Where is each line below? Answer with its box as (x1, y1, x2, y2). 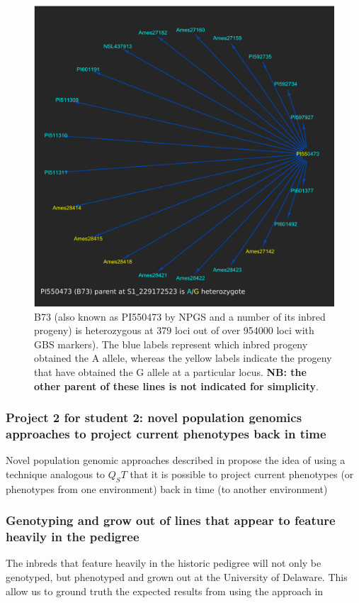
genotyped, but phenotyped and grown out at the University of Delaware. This (6, 570, 348, 585)
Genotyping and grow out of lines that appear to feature (6, 511, 336, 529)
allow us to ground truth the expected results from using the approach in (6, 583, 324, 598)
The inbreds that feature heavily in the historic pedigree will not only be (6, 555, 321, 570)
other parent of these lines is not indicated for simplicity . (34, 378, 319, 393)
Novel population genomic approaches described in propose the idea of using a (6, 453, 346, 468)
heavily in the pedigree (6, 528, 139, 546)
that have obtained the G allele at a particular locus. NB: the (34, 364, 307, 379)
